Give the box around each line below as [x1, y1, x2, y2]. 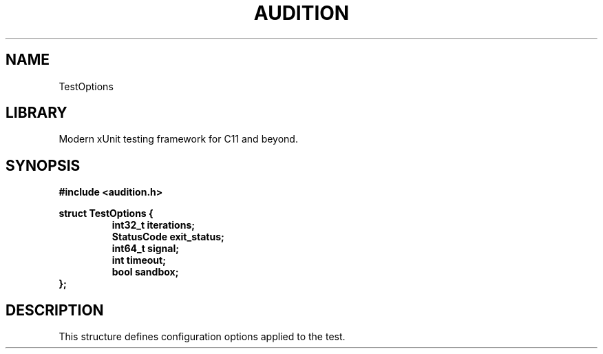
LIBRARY [6, 104, 67, 122]
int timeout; [112, 254, 167, 267]
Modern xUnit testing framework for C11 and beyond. [59, 133, 298, 145]
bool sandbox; [112, 266, 179, 278]
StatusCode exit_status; [112, 231, 224, 243]
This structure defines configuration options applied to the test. [59, 331, 346, 343]
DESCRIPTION [6, 301, 104, 319]
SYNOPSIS [6, 156, 81, 174]
